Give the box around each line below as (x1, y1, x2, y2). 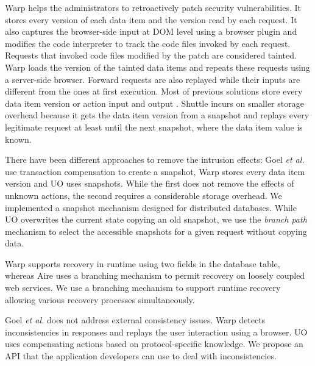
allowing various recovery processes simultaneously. (5, 293, 195, 306)
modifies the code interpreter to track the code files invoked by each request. (5, 37, 291, 49)
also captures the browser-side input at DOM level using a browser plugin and (5, 25, 297, 38)
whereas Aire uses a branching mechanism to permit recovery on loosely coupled (5, 269, 305, 282)
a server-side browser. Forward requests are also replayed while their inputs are (5, 73, 300, 85)
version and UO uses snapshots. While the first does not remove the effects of (5, 177, 294, 190)
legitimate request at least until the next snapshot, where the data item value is (5, 120, 303, 133)
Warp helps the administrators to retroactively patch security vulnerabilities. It (5, 1, 302, 13)
